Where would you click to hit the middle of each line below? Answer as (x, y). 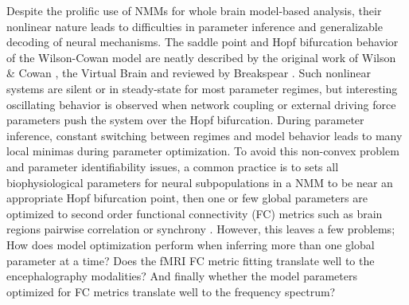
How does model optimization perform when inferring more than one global (191, 244)
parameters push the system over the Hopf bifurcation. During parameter (185, 120)
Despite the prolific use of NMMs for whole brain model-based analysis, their (194, 10)
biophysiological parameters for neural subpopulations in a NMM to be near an (200, 182)
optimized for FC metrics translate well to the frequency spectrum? (171, 291)
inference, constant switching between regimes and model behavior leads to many (204, 135)
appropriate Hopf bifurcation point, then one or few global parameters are (187, 198)
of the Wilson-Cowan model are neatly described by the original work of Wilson (201, 57)
